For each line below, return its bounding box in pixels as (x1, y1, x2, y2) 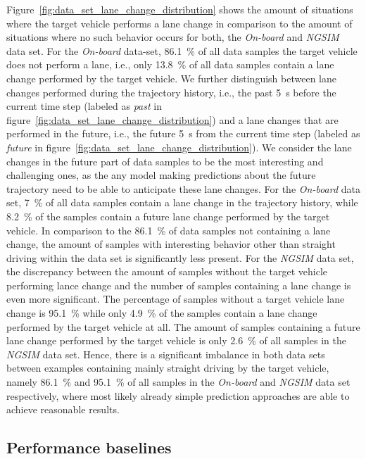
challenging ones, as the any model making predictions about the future (6, 168, 316, 182)
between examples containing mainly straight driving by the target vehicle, (6, 360, 329, 375)
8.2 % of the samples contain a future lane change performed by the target (6, 208, 330, 223)
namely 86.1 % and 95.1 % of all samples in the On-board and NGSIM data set (6, 375, 351, 389)
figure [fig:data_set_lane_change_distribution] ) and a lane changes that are (6, 112, 339, 127)
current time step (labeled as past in (6, 99, 162, 113)
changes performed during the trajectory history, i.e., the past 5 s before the (6, 84, 336, 99)
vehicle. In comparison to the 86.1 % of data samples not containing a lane (6, 222, 331, 237)
